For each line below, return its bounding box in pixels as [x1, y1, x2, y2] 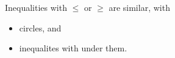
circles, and [19, 21, 62, 34]
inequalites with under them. [19, 42, 127, 54]
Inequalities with [5, 1, 67, 13]
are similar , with [109, 1, 170, 13]
